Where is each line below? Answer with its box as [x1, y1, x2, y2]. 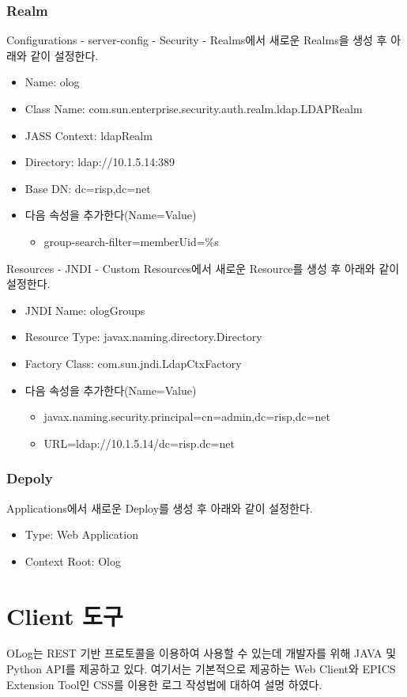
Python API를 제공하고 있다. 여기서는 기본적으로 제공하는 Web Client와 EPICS [6, 661, 396, 677]
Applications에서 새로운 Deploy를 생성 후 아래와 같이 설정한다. [6, 499, 313, 516]
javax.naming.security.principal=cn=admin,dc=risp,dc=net [43, 408, 331, 425]
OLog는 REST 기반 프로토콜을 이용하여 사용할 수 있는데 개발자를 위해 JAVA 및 [6, 645, 397, 661]
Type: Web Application [24, 526, 138, 543]
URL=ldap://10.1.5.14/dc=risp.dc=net [43, 434, 235, 451]
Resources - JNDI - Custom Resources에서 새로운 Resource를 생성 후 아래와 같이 [6, 259, 400, 276]
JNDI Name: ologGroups [24, 301, 145, 318]
